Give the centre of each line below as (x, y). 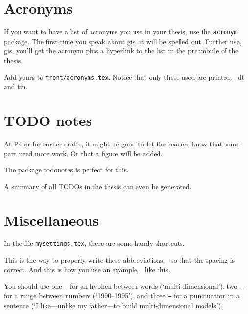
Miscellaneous (52, 220)
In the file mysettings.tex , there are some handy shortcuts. (94, 243)
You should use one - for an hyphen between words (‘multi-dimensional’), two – (124, 286)
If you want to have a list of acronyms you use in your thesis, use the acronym (121, 32)
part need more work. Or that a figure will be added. (83, 153)
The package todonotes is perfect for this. (66, 170)
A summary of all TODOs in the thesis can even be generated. (98, 186)
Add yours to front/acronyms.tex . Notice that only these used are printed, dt (124, 77)
